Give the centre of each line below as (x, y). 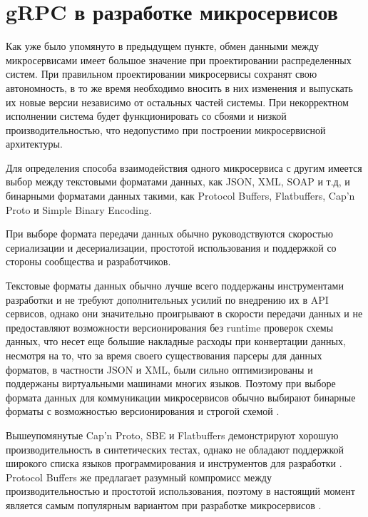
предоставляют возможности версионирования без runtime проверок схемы (170, 327)
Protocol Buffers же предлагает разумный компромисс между (139, 477)
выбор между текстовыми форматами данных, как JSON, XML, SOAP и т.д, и (178, 181)
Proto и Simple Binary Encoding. (79, 209)
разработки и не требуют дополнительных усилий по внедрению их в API (167, 299)
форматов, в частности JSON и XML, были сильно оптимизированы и (159, 369)
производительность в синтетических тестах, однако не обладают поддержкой (175, 449)
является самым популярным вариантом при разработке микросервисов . (164, 505)
